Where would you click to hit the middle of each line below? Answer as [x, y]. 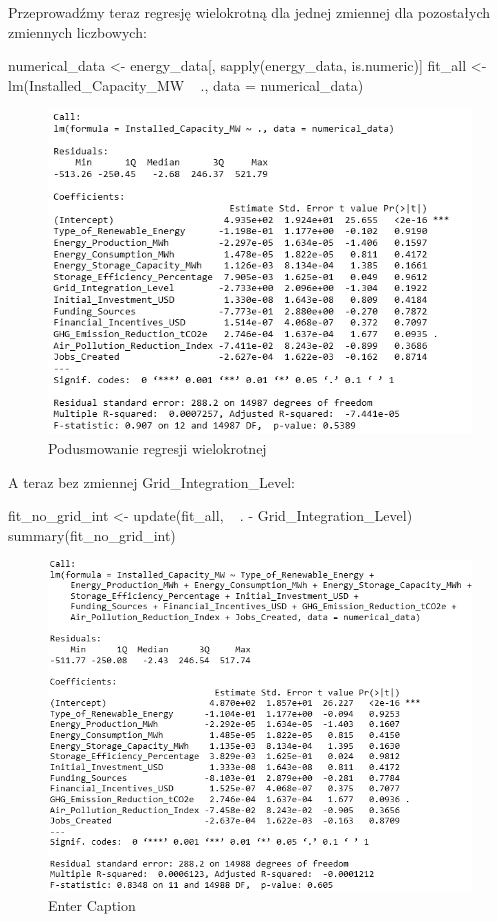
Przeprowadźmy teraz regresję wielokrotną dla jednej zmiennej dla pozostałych [249, 12]
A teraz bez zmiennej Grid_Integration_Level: [152, 481]
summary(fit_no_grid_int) [92, 534]
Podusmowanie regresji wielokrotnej [157, 448]
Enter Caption [92, 904]
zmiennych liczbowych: [77, 31]
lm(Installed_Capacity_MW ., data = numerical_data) [186, 84]
